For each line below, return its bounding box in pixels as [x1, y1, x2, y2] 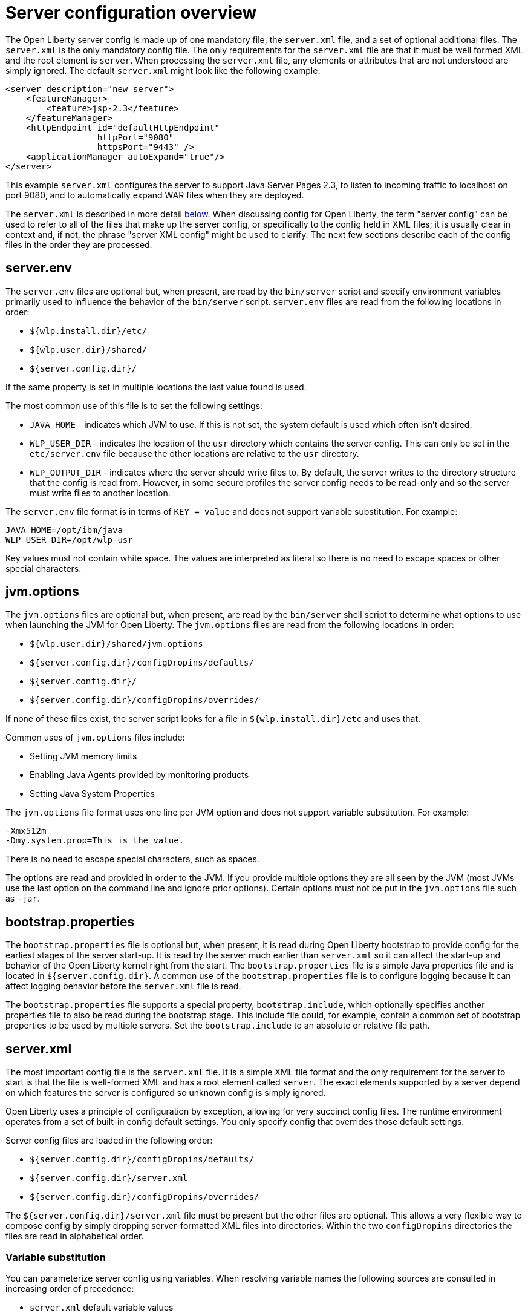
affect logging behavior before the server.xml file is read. [5, 981, 241, 992]
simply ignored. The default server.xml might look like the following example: [5, 65, 321, 76]
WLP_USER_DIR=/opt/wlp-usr [5, 534, 133, 545]
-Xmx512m [5, 826, 47, 836]
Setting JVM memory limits [30, 751, 137, 762]
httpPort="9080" [97, 132, 174, 142]
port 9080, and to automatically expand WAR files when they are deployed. [5, 189, 304, 200]
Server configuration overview [5, 2, 257, 23]
